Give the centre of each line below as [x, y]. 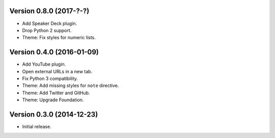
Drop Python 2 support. [47, 30]
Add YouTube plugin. [44, 64]
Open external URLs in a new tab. [57, 71]
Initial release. [37, 127]
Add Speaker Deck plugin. [50, 23]
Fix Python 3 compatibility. [50, 78]
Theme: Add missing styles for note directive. [71, 86]
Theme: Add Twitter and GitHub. [56, 93]
